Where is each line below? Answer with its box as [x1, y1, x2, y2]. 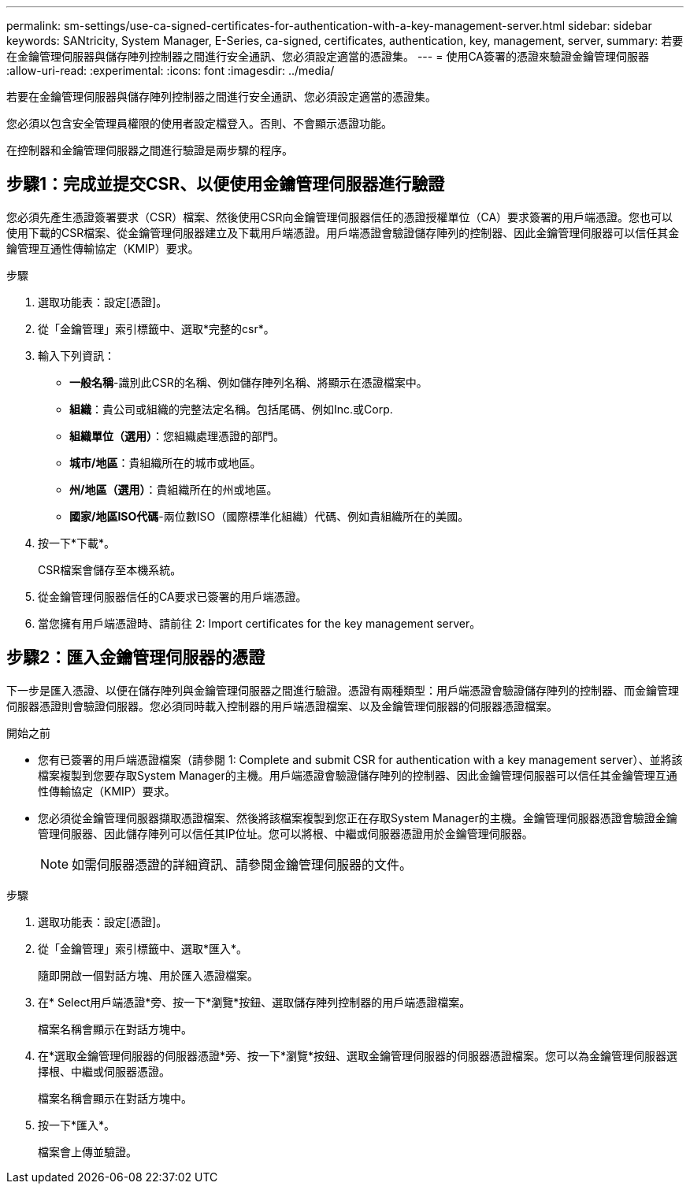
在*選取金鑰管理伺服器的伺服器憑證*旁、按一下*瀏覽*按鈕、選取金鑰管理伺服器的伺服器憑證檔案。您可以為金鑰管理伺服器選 [38, 1048, 678, 1062]
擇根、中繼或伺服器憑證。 [38, 1064, 170, 1078]
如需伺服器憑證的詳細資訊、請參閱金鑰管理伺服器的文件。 [72, 856, 413, 873]
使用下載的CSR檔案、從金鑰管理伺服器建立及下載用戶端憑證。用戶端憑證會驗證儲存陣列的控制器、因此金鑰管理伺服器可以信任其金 [6, 225, 680, 239]
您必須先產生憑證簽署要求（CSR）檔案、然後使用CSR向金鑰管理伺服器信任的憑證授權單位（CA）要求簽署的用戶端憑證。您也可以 [6, 209, 673, 224]
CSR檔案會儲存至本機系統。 [38, 562, 182, 576]
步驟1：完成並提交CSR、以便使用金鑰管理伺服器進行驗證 [6, 174, 445, 195]
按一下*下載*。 [38, 536, 116, 550]
